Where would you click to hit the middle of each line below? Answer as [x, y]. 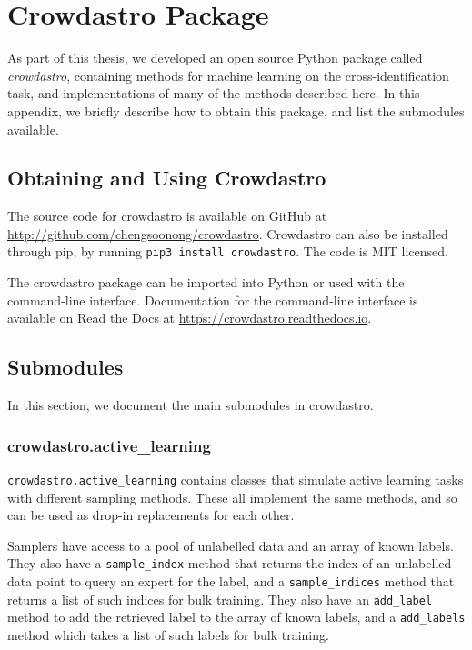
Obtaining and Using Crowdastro [167, 178]
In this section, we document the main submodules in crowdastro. [191, 405]
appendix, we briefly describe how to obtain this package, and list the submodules [236, 110]
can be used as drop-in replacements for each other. [151, 515]
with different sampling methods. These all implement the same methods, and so [232, 497]
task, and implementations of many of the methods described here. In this [214, 93]
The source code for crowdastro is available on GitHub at [167, 216]
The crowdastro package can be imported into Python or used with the [206, 282]
